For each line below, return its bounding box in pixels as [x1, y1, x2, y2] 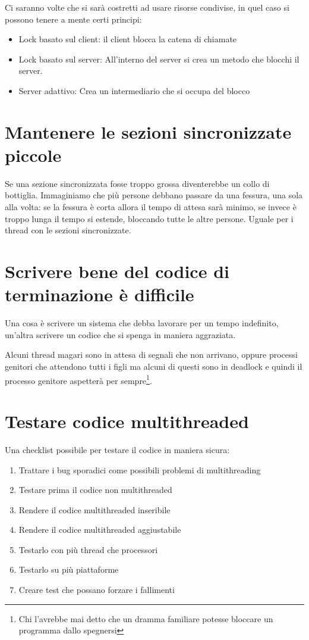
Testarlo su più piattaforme [18, 563, 119, 576]
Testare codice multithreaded [5, 408, 249, 433]
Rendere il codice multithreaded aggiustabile [18, 523, 181, 536]
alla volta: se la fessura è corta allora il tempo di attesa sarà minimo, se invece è [5, 201, 297, 213]
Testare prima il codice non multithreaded [18, 483, 172, 496]
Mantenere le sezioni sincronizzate [5, 119, 292, 143]
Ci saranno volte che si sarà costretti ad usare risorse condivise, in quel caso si [5, 1, 289, 13]
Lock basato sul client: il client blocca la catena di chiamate [18, 33, 237, 45]
